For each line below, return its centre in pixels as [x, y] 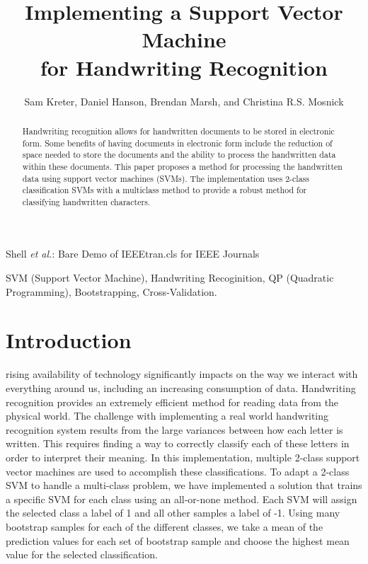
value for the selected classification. [82, 554]
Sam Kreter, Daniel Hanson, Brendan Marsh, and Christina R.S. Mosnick [184, 101]
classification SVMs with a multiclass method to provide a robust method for [165, 190]
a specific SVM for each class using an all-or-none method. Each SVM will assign [182, 499]
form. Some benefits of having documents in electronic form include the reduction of [177, 143]
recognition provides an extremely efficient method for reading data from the [172, 402]
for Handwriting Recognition [184, 67]
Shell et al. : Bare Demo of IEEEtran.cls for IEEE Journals [133, 254]
